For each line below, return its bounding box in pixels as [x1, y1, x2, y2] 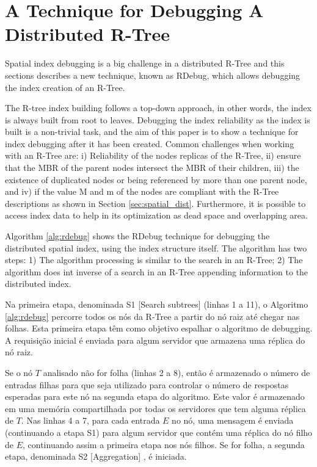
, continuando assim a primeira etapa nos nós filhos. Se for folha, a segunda [23, 438, 305, 451]
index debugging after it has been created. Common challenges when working [5, 137, 294, 150]
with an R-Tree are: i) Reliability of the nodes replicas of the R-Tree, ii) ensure [5, 149, 301, 162]
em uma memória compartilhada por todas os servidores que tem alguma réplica [5, 402, 306, 415]
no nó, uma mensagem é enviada [172, 414, 294, 427]
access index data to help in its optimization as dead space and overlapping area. [5, 209, 308, 222]
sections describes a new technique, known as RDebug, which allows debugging [5, 68, 301, 81]
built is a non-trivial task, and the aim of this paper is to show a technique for [5, 125, 299, 138]
